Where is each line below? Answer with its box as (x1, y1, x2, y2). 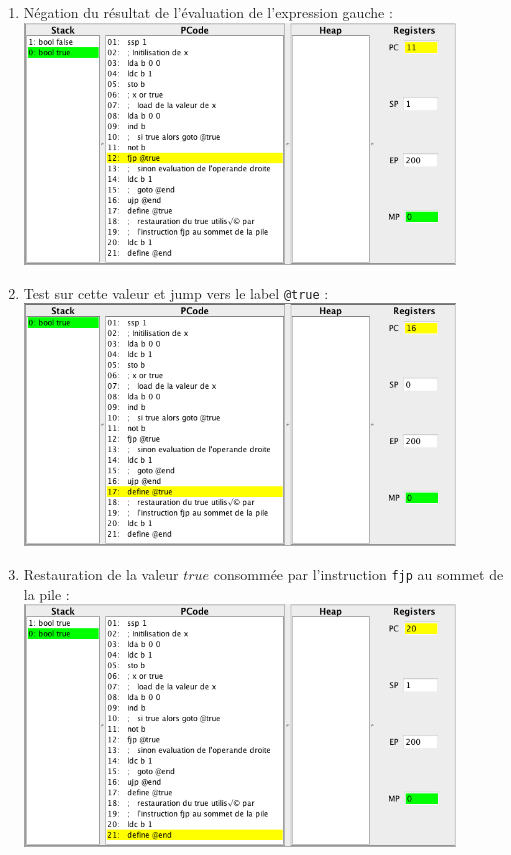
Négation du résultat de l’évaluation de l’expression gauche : (23, 2, 393, 22)
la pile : (23, 583, 70, 604)
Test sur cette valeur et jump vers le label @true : (23, 282, 329, 303)
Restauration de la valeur (23, 564, 179, 585)
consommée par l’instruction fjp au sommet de (213, 564, 504, 585)
